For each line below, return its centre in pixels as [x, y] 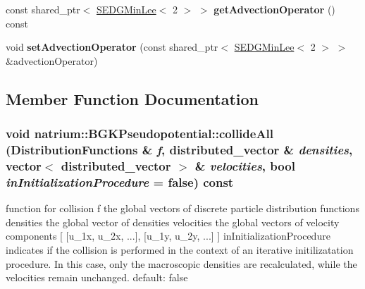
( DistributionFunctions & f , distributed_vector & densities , [179, 149]
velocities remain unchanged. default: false [97, 277]
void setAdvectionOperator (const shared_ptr [112, 47]
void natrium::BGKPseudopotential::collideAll [140, 134]
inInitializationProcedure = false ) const [120, 182]
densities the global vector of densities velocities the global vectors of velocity [173, 222]
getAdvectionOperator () [274, 9]
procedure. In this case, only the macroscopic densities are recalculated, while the [181, 263]
